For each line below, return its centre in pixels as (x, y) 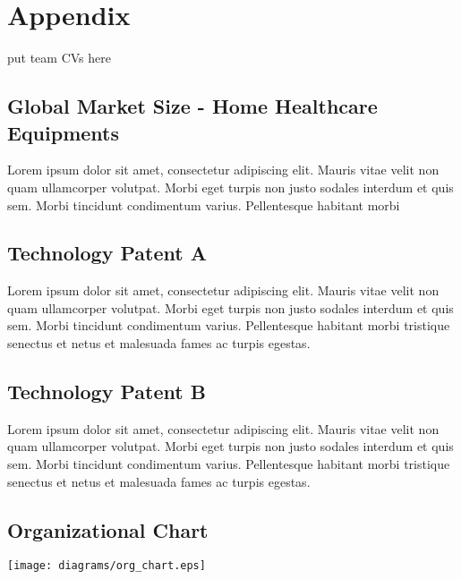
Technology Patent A (107, 253)
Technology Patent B (107, 392)
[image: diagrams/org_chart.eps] (107, 566)
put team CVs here (59, 58)
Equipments (64, 132)
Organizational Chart (108, 529)
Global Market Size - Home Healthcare (192, 106)
